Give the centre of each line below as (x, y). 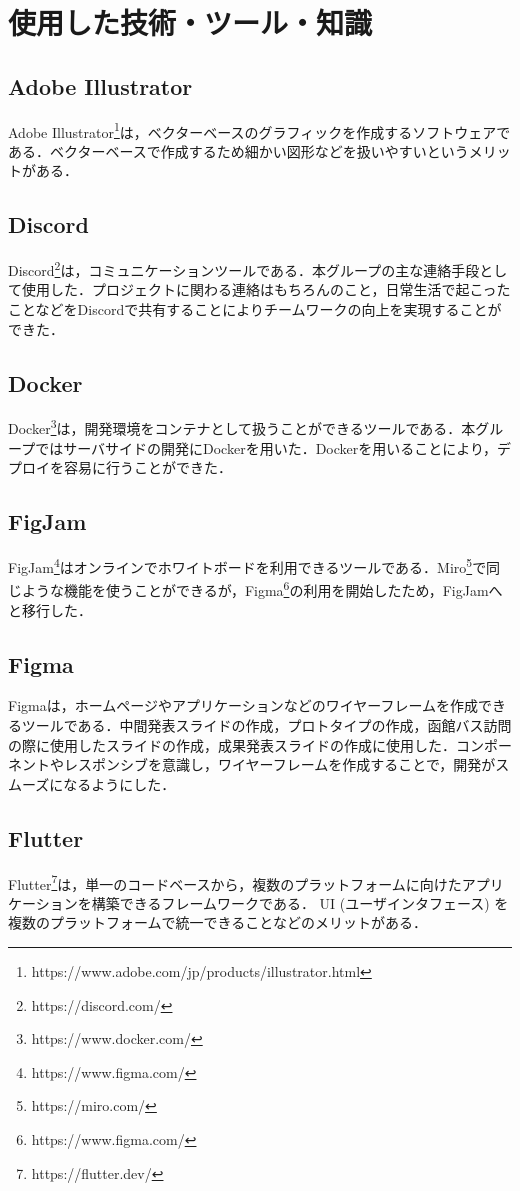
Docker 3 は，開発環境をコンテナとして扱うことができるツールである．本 (242, 427)
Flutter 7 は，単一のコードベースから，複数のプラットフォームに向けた (235, 882)
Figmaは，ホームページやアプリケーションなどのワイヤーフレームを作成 (243, 705)
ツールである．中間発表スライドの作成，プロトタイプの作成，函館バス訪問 (266, 724)
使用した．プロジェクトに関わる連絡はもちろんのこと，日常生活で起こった (266, 289)
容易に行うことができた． (147, 467)
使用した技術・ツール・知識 (190, 22)
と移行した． (50, 609)
